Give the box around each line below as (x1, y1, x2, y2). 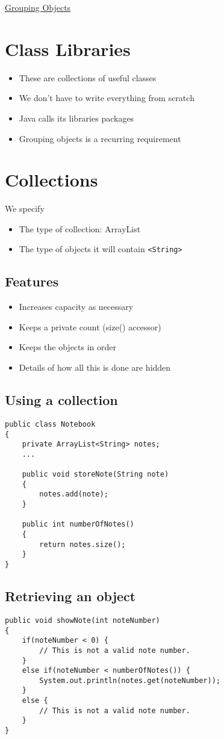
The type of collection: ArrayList (19, 222, 141, 235)
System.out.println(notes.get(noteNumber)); (39, 676, 220, 685)
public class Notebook (5, 419, 96, 428)
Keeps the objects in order (19, 341, 117, 353)
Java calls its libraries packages (19, 111, 134, 124)
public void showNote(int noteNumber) (5, 616, 160, 625)
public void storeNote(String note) (22, 470, 169, 479)
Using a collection (5, 391, 118, 409)
